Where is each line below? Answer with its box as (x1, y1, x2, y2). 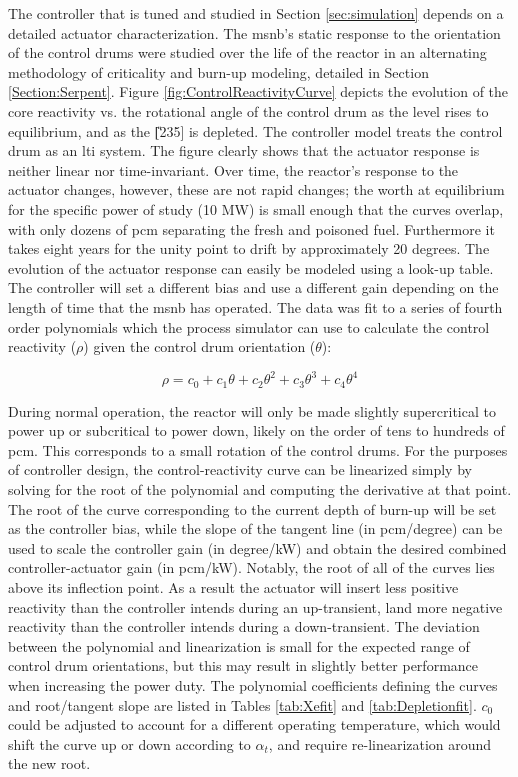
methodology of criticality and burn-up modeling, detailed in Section (8, 61, 429, 82)
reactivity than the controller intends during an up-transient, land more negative (8, 596, 503, 617)
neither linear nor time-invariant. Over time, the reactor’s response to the (8, 159, 459, 180)
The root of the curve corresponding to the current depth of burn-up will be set (8, 498, 497, 519)
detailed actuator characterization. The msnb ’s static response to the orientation (8, 22, 501, 43)
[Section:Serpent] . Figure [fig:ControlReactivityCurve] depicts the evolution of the (8, 81, 509, 102)
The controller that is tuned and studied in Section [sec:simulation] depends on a (8, 3, 504, 23)
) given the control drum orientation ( (83, 336, 316, 357)
